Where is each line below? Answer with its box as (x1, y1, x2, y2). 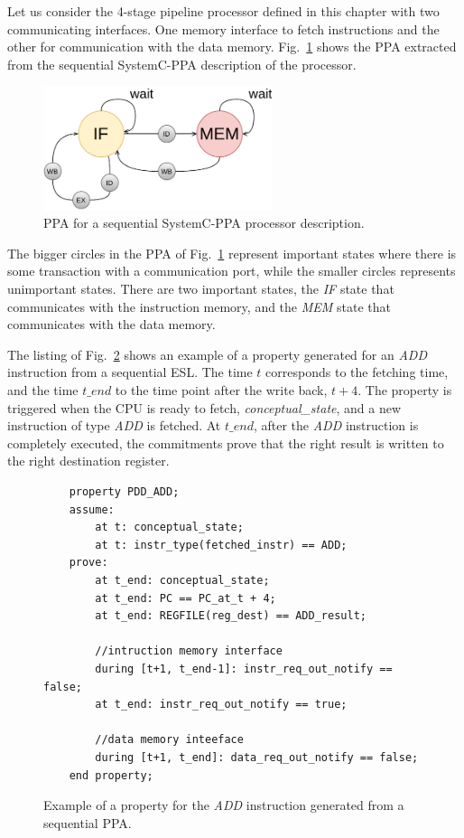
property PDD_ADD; (69, 485, 180, 499)
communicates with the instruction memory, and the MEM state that (7, 297, 391, 315)
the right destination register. (7, 451, 170, 470)
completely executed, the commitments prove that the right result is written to (7, 433, 444, 452)
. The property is (357, 381, 452, 400)
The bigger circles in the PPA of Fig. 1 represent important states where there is (7, 243, 457, 262)
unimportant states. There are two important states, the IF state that (7, 279, 394, 298)
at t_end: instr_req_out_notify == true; (95, 698, 348, 711)
